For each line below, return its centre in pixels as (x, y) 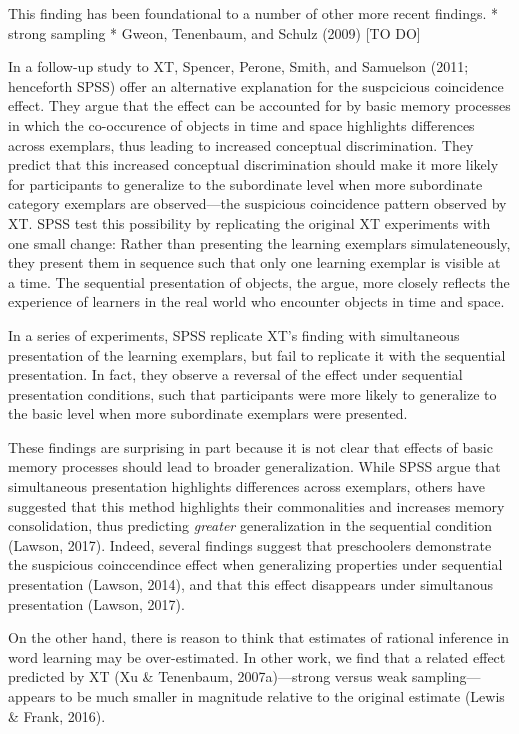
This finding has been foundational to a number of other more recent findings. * (253, 13)
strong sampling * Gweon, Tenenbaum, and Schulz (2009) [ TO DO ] (214, 32)
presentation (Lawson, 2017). (96, 603)
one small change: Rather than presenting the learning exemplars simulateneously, (259, 242)
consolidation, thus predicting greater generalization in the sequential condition (250, 525)
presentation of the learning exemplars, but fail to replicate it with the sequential (257, 354)
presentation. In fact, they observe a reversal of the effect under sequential (235, 374)
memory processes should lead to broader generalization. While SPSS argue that (254, 466)
